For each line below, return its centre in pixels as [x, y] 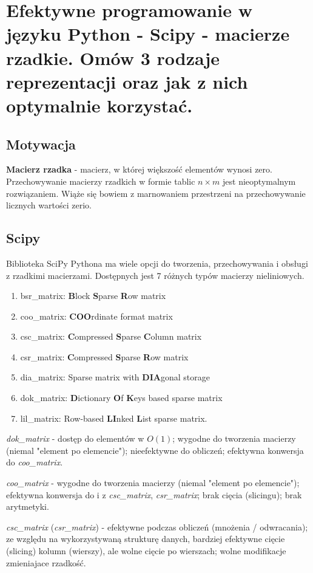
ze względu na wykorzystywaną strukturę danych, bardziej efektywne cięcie [146, 539]
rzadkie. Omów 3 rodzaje [113, 57]
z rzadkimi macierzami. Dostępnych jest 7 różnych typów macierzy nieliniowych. [155, 275]
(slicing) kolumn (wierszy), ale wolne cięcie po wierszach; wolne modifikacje [146, 551]
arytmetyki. [28, 506]
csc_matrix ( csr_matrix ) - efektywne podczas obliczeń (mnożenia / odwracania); [157, 527]
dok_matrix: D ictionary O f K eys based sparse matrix [121, 398]
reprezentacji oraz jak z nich [127, 81]
